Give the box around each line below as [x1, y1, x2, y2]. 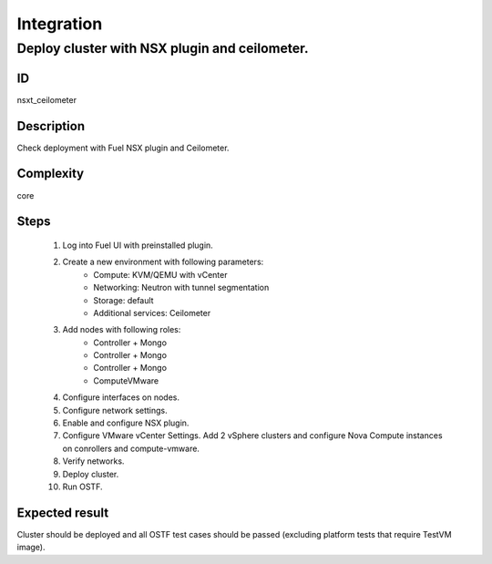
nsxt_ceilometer [16, 94, 77, 105]
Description [16, 118, 86, 134]
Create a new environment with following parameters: [62, 256, 264, 268]
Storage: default [93, 294, 154, 305]
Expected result [16, 505, 109, 520]
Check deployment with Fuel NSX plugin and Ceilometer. [16, 142, 230, 153]
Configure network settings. [62, 405, 168, 415]
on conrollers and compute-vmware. [62, 443, 200, 454]
